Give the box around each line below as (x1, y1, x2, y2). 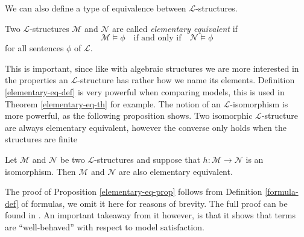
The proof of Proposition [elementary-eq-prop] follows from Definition (5, 185, 262, 198)
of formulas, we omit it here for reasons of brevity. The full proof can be (21, 197, 288, 209)
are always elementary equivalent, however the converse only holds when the (5, 121, 287, 133)
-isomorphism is (230, 97, 288, 110)
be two (60, 153, 85, 165)
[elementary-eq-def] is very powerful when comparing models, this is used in (5, 85, 285, 98)
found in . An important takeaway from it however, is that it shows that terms (5, 209, 296, 221)
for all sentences (5, 42, 64, 54)
